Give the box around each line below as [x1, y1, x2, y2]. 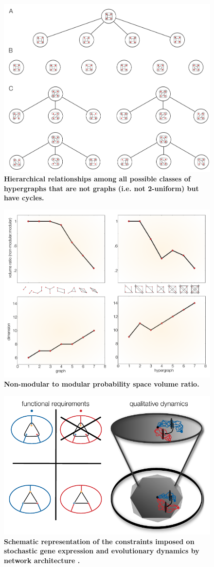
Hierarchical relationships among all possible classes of [4, 174, 191, 184]
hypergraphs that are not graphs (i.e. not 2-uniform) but [4, 183, 199, 193]
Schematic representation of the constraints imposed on [4, 536, 195, 546]
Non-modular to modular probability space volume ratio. [4, 379, 199, 389]
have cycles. [4, 193, 44, 203]
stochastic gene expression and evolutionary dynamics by [4, 546, 199, 556]
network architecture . [4, 555, 80, 565]
